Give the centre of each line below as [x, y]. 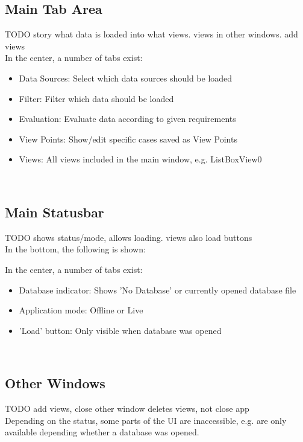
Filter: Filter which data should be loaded [96, 98]
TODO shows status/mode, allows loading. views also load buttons [129, 237]
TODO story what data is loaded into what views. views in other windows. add [151, 34]
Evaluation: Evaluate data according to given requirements [127, 119]
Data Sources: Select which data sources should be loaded [126, 78]
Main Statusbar [55, 212]
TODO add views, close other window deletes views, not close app [127, 408]
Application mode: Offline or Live [81, 310]
